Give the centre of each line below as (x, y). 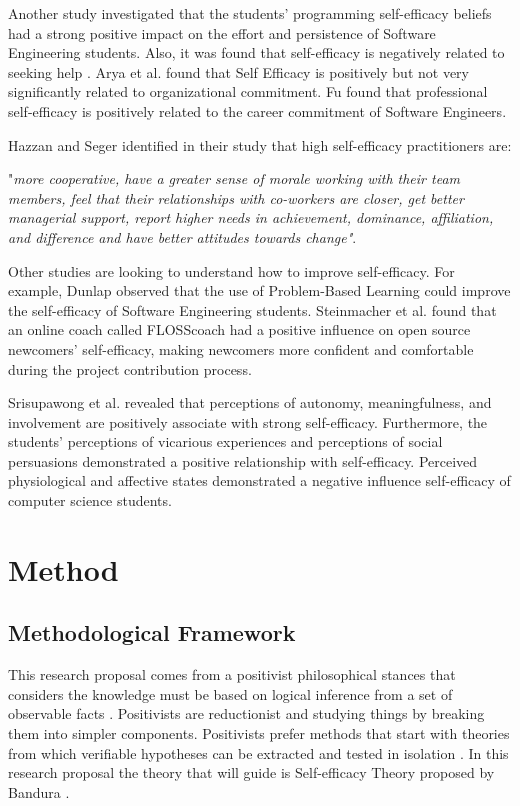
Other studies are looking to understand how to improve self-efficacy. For (231, 270)
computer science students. (90, 500)
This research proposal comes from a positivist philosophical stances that (232, 674)
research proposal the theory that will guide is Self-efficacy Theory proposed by (251, 772)
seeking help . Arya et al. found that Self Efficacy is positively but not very (238, 71)
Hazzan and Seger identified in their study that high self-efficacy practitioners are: (260, 144)
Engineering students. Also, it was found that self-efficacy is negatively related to (256, 52)
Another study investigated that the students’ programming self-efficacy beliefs (250, 13)
